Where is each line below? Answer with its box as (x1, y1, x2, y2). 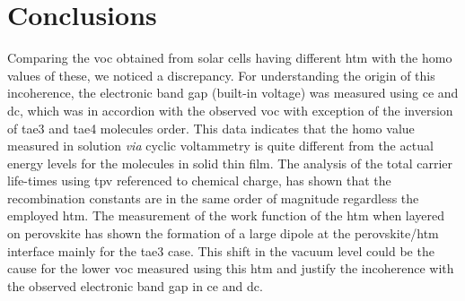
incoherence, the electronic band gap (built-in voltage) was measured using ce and (7, 83, 459, 102)
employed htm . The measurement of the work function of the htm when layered (7, 206, 445, 225)
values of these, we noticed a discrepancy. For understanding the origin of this (7, 65, 435, 84)
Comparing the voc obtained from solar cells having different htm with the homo (7, 48, 452, 67)
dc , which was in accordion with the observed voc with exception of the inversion (7, 100, 453, 119)
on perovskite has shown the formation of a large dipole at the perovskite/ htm (7, 224, 439, 243)
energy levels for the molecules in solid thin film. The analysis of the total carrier (7, 153, 453, 172)
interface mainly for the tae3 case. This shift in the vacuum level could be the (7, 241, 434, 260)
